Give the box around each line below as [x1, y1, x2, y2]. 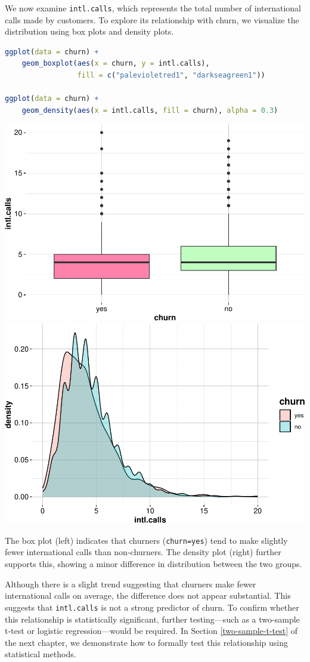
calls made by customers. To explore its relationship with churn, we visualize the [5, 13, 299, 26]
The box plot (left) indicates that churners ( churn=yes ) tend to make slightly [5, 534, 288, 546]
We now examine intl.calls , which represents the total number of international [5, 2, 301, 14]
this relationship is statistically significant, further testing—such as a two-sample [5, 612, 300, 625]
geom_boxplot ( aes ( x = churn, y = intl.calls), [21, 59, 210, 68]
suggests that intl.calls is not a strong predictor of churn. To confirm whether [5, 601, 299, 613]
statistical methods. [5, 648, 76, 660]
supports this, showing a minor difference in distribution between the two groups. [5, 558, 302, 570]
